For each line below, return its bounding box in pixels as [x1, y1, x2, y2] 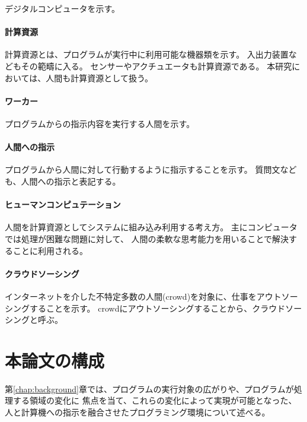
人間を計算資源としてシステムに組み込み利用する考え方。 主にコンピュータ [5, 221, 298, 233]
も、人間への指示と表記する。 [5, 174, 121, 187]
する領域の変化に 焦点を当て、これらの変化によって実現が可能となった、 [12, 394, 297, 407]
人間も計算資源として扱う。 [46, 71, 153, 84]
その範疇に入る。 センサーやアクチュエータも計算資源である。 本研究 [21, 59, 292, 72]
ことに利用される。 [12, 244, 88, 256]
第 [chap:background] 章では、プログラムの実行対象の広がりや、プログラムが [5, 382, 294, 395]
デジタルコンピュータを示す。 [5, 2, 120, 14]
